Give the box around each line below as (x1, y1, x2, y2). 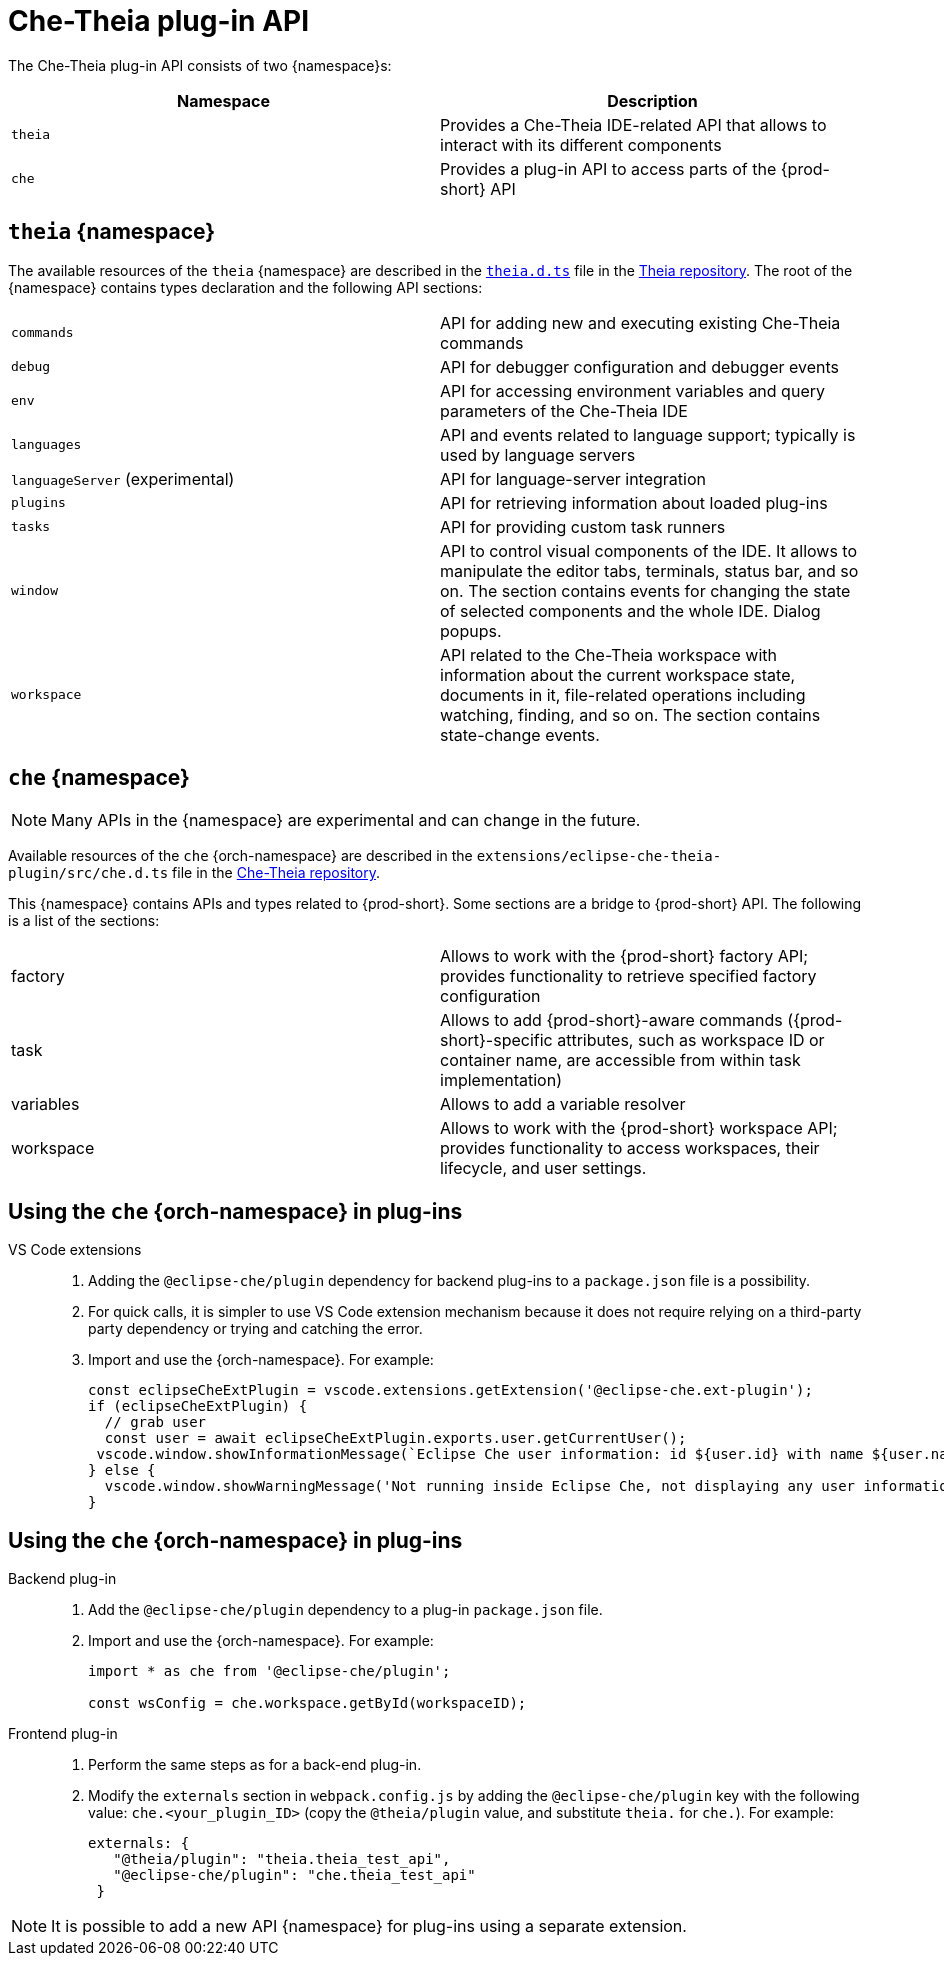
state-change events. (440, 724, 600, 745)
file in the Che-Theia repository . (172, 864, 381, 882)
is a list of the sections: (8, 912, 160, 930)
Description (607, 90, 698, 111)
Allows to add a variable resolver (440, 1094, 686, 1115)
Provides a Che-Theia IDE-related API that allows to (440, 114, 827, 135)
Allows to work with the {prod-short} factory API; (440, 946, 809, 967)
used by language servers (440, 444, 636, 465)
